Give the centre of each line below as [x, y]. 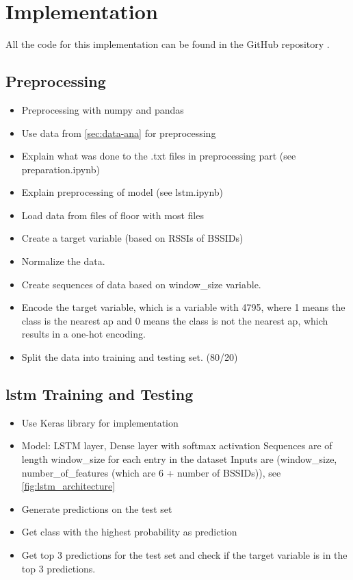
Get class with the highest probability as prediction [129, 532]
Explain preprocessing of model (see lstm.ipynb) [122, 192]
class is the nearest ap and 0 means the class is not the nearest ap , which [175, 320]
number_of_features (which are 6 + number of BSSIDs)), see [151, 472]
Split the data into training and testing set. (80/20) [130, 357]
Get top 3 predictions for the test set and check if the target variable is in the [184, 555]
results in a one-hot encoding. [83, 334]
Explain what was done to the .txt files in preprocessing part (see [159, 156]
